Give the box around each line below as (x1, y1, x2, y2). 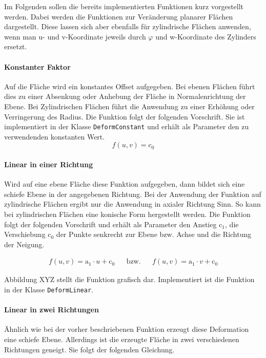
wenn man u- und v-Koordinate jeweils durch (4, 31, 146, 42)
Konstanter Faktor (4, 61, 71, 72)
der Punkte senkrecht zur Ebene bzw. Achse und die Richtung (56, 229, 252, 240)
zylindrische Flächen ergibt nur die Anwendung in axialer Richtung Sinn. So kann (4, 198, 261, 209)
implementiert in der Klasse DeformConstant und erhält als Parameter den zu (4, 121, 249, 132)
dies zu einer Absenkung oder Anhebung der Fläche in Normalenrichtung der (4, 91, 246, 102)
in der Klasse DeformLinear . (4, 284, 93, 294)
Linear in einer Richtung (4, 158, 93, 169)
